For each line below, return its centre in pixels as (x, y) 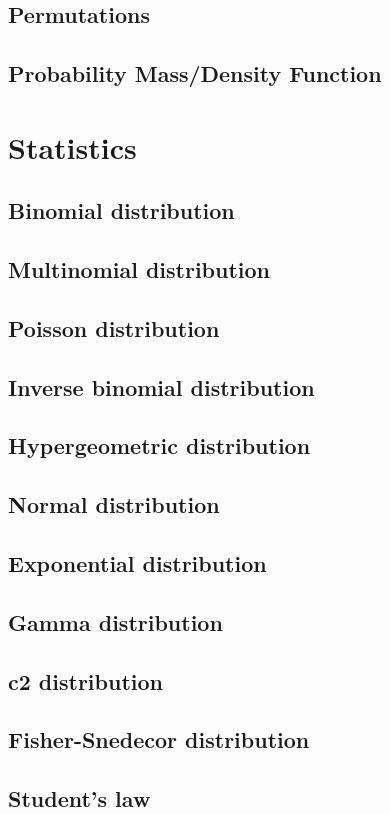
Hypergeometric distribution (159, 445)
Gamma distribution (115, 621)
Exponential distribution (137, 563)
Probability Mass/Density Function (195, 73)
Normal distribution (114, 504)
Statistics (72, 146)
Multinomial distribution (139, 269)
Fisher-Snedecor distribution (159, 739)
